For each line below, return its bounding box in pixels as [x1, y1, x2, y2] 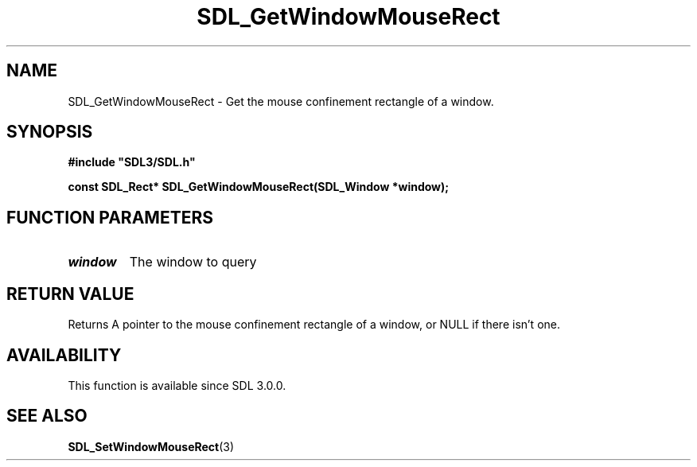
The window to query [129, 254, 257, 270]
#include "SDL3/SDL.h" [68, 155, 196, 169]
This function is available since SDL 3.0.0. [68, 378, 286, 392]
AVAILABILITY [6, 344, 122, 365]
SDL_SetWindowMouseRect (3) [68, 439, 235, 453]
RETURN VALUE [6, 283, 134, 304]
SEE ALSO [6, 406, 88, 426]
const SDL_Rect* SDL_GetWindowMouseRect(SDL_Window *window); [68, 180, 450, 194]
